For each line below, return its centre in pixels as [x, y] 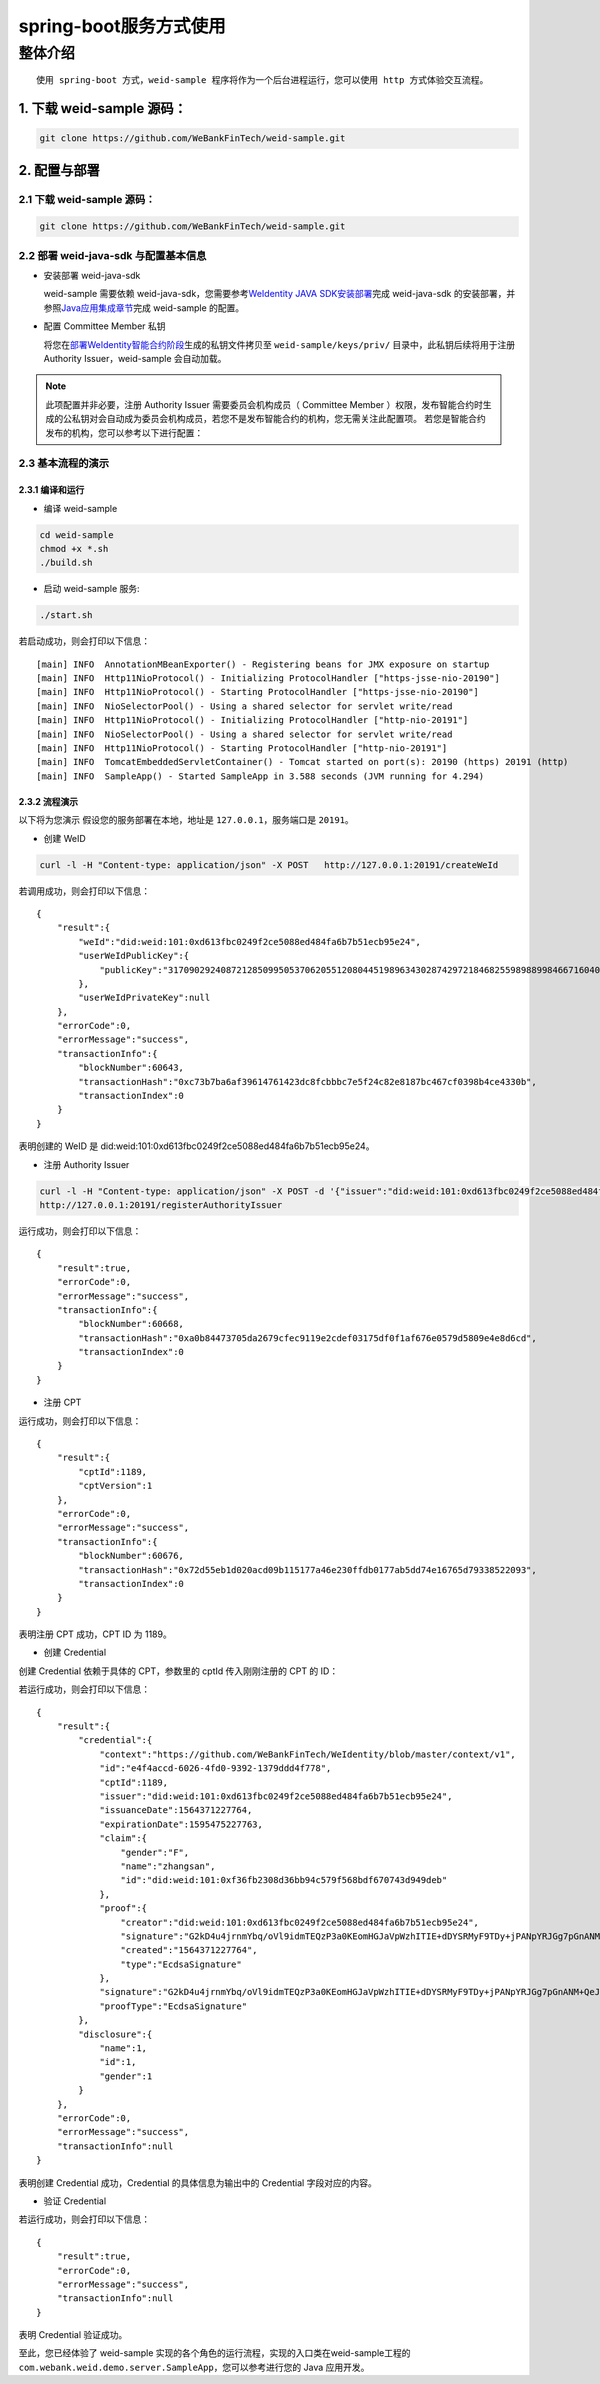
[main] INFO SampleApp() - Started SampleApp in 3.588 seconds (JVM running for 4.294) [260, 776]
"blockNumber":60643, [131, 1068]
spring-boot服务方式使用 [122, 26]
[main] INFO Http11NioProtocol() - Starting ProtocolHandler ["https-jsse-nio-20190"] [258, 692]
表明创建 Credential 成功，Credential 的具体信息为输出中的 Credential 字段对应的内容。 [197, 2182]
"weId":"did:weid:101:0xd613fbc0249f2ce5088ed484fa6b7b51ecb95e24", [250, 941]
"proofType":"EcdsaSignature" [173, 2006]
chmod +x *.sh [74, 548]
